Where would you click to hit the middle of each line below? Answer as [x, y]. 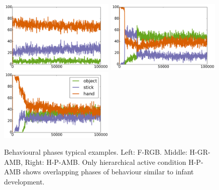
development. [24, 181]
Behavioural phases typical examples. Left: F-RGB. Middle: [96, 152]
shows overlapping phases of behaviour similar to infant [108, 172]
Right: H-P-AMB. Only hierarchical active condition [105, 162]
